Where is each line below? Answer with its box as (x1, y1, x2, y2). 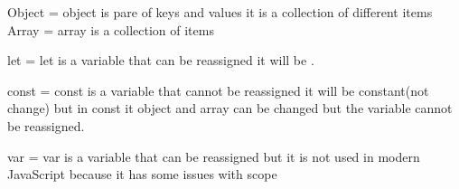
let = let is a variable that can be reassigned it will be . (7, 51, 314, 70)
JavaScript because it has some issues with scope (7, 165, 277, 184)
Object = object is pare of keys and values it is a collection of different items (7, 3, 433, 21)
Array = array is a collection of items (7, 20, 214, 39)
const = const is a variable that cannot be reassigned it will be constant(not (7, 80, 429, 99)
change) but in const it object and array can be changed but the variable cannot (7, 99, 453, 118)
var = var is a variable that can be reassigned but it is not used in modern (7, 146, 420, 165)
